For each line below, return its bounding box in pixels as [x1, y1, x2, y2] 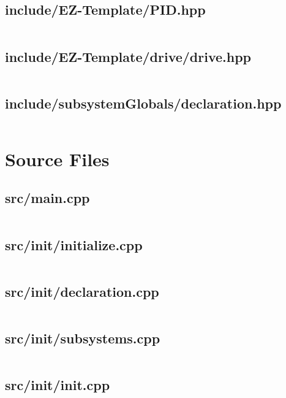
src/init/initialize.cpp [5, 235, 143, 254]
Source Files [5, 146, 110, 171]
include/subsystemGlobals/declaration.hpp [5, 93, 282, 112]
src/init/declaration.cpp [5, 281, 159, 300]
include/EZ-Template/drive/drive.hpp [5, 47, 252, 66]
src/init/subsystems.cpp [5, 328, 160, 347]
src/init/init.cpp [5, 375, 110, 394]
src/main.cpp [5, 188, 90, 207]
